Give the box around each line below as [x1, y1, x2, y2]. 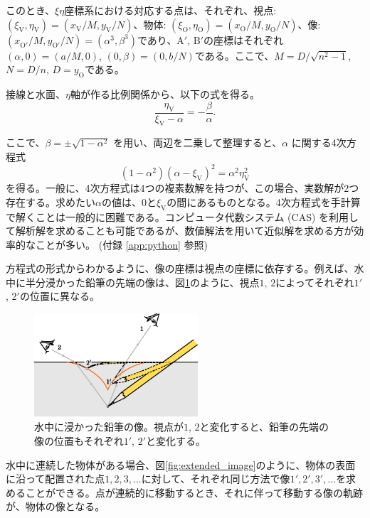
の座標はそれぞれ [203, 32, 283, 47]
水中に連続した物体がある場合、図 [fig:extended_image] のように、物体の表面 [6, 457, 356, 472]
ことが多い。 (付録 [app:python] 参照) [35, 237, 208, 252]
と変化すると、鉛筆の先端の [199, 419, 329, 434]
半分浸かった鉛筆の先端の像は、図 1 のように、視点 [25, 274, 260, 289]
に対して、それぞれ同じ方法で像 [141, 471, 290, 486]
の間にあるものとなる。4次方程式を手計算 [166, 194, 361, 209]
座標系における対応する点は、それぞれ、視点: [64, 3, 277, 17]
